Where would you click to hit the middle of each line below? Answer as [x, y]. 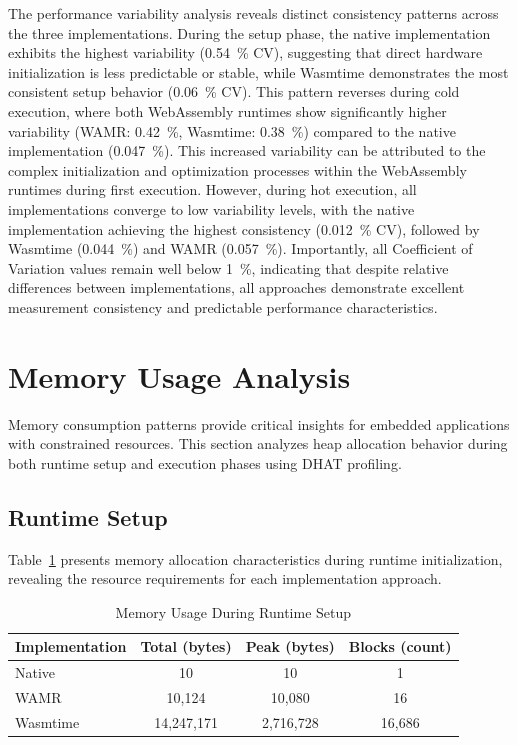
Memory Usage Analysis [179, 375]
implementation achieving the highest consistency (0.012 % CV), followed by [244, 228]
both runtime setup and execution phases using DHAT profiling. [205, 462]
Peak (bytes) [290, 646]
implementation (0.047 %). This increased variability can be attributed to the [247, 150]
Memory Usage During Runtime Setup [233, 611]
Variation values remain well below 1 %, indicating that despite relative [228, 267]
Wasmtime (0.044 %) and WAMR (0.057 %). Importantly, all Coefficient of [240, 248]
